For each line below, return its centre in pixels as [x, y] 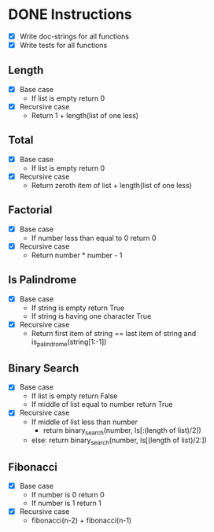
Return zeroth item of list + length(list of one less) [112, 185]
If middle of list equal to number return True [102, 405]
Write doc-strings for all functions [74, 36]
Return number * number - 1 [77, 255]
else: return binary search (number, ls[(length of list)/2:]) [119, 441]
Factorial [30, 210]
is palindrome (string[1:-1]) [69, 342]
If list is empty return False [74, 396]
